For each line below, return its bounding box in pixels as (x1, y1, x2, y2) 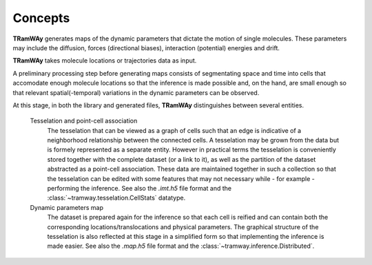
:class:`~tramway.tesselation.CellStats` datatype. (47, 193, 186, 202)
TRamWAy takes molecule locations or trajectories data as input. (12, 56, 197, 65)
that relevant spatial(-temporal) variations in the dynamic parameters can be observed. (12, 88, 260, 96)
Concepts (12, 10, 70, 25)
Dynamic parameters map (30, 203, 103, 211)
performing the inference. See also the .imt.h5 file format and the (47, 184, 232, 193)
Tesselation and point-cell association (30, 117, 138, 125)
